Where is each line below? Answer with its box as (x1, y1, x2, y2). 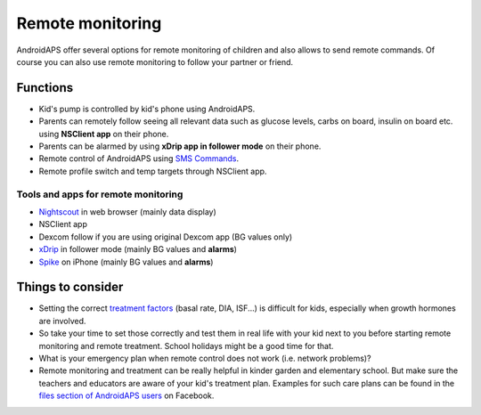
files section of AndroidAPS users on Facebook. (38, 390, 215, 401)
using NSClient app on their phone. (38, 128, 169, 139)
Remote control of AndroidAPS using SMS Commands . (38, 153, 240, 164)
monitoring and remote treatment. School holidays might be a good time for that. (38, 340, 334, 351)
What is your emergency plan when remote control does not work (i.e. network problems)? (38, 353, 371, 363)
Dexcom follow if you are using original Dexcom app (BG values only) (38, 232, 293, 242)
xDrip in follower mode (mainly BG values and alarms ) (38, 244, 238, 255)
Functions (16, 80, 74, 95)
